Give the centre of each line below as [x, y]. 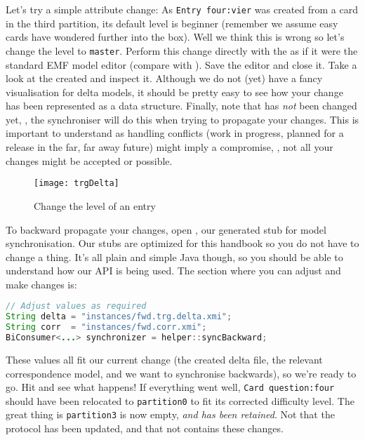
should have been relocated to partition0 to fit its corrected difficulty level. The [180, 400]
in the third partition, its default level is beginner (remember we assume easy [172, 23]
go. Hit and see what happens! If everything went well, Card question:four [170, 387]
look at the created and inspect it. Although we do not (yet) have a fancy [164, 78]
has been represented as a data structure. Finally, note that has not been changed [181, 106]
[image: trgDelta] [77, 184]
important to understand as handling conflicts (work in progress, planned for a [175, 133]
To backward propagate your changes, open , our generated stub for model [166, 229]
